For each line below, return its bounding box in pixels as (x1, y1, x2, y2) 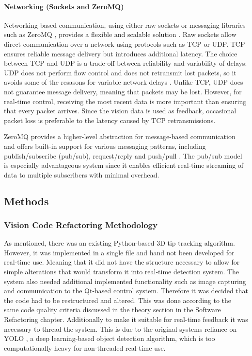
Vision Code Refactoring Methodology (4, 219, 157, 231)
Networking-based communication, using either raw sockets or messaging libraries (4, 19, 246, 30)
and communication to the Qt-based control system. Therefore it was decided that (4, 285, 248, 296)
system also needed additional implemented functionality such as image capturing (4, 276, 246, 286)
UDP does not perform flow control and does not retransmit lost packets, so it (4, 67, 236, 77)
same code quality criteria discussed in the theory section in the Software (4, 304, 221, 315)
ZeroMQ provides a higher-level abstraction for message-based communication (4, 131, 236, 142)
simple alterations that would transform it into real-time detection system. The (4, 267, 239, 277)
